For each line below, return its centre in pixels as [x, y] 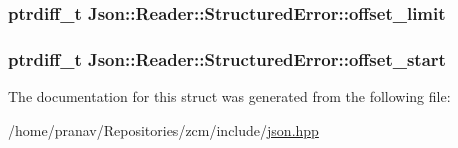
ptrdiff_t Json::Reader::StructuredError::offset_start [227, 58]
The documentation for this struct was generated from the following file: [229, 96]
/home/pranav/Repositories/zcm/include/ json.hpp [163, 129]
